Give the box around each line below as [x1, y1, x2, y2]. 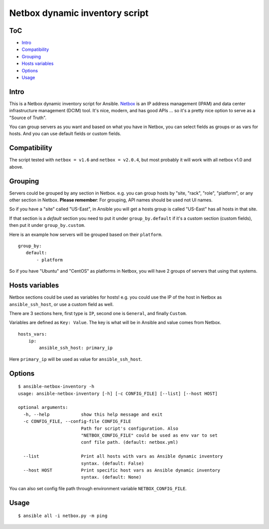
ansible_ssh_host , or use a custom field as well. [9, 301, 114, 307]
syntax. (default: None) [81, 474, 142, 480]
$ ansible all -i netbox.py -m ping [18, 513, 108, 519]
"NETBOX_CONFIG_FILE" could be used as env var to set [81, 432, 218, 438]
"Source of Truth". [9, 115, 47, 121]
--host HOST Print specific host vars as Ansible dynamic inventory [23, 467, 221, 473]
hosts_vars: [18, 331, 47, 337]
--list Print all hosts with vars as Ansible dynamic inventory [23, 454, 223, 459]
